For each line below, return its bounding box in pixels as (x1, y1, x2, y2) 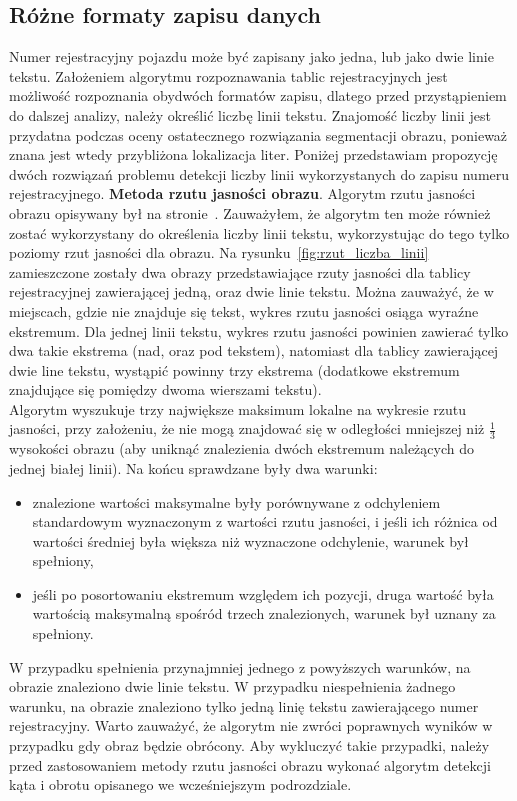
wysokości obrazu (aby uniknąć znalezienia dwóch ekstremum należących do (9, 438, 474, 459)
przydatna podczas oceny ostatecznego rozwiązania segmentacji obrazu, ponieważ (9, 124, 508, 145)
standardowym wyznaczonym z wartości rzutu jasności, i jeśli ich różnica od (32, 511, 498, 532)
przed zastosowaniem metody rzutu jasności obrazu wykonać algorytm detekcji (9, 754, 491, 775)
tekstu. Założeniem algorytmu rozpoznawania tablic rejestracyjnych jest (9, 65, 448, 86)
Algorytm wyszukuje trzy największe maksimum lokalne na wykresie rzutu (9, 398, 467, 419)
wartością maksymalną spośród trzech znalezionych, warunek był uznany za (32, 603, 496, 624)
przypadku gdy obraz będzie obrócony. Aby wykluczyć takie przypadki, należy (9, 735, 490, 756)
